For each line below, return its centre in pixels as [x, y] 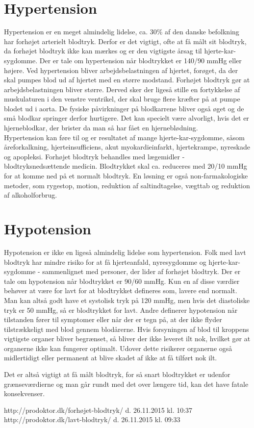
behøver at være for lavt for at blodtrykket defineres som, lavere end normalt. [121, 290]
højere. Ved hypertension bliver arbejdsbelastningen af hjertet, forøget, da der [121, 70]
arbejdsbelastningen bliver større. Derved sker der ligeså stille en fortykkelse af [122, 89]
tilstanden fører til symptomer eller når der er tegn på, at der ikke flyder [113, 319]
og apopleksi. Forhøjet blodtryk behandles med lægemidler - [94, 156]
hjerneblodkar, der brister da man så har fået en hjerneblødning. [101, 128]
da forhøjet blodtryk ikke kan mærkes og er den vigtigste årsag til [103, 51]
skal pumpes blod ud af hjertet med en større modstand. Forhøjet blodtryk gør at [127, 80]
